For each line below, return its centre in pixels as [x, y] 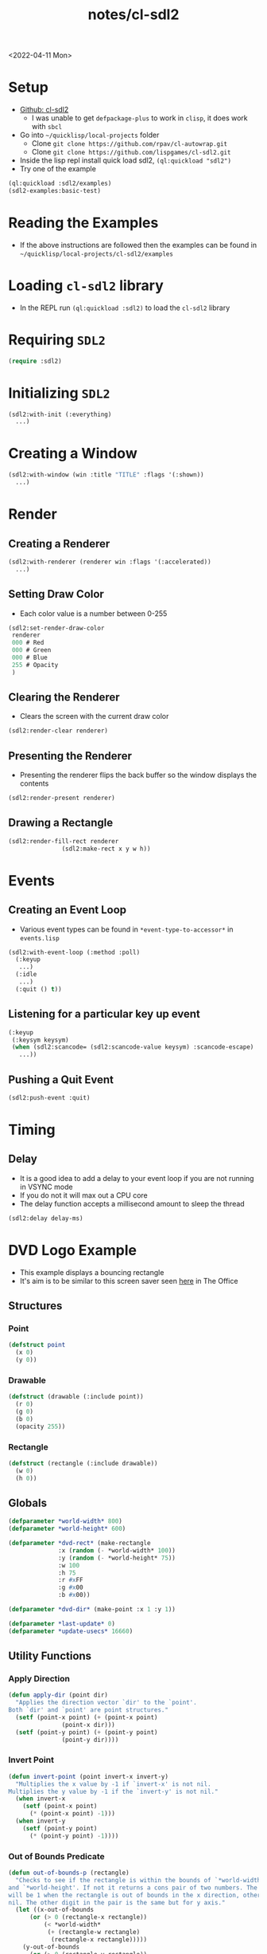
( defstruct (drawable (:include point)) [76, 1397]
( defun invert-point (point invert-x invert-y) [89, 1776]
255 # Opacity [35, 665]
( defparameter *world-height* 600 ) [67, 1529]
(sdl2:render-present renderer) [62, 798]
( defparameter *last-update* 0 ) [62, 1623]
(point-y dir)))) [90, 1740]
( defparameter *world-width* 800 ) [66, 1521]
